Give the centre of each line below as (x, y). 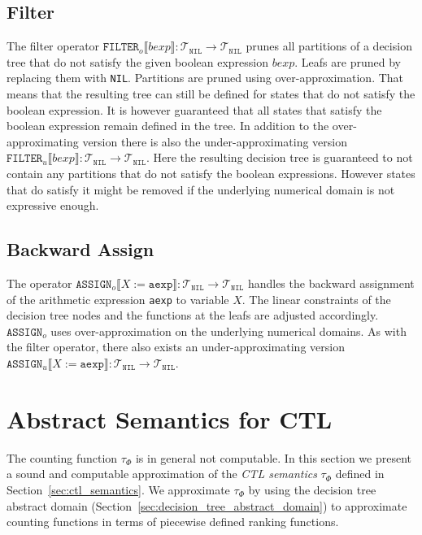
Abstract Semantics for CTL (170, 418)
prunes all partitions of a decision (329, 46)
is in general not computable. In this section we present (274, 457)
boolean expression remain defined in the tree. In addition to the (168, 126)
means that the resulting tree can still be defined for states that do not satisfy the (211, 94)
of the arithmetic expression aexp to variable (118, 299)
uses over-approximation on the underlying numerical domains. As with (228, 331)
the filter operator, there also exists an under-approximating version (176, 347)
